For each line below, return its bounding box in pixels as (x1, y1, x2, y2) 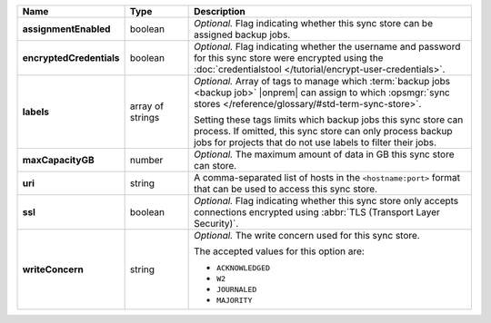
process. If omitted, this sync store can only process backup (194, 125, 454, 137)
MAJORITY (216, 296, 253, 305)
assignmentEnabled (22, 23, 111, 35)
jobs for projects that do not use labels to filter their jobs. (194, 136, 436, 149)
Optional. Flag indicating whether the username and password (194, 41, 461, 53)
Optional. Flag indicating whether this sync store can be (194, 17, 434, 29)
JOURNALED (216, 285, 257, 294)
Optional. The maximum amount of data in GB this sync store (194, 148, 455, 161)
